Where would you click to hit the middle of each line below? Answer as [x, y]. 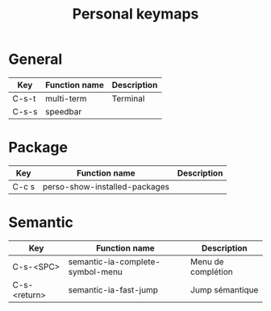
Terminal [128, 98]
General [35, 59]
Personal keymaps [135, 14]
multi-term [66, 98]
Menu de [207, 261]
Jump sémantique [225, 289]
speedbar [64, 111]
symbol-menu [96, 272]
